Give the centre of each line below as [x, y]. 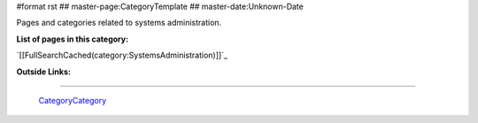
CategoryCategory [73, 100]
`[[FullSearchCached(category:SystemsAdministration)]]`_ [122, 55]
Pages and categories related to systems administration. [119, 23]
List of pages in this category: [72, 39]
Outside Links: [43, 72]
